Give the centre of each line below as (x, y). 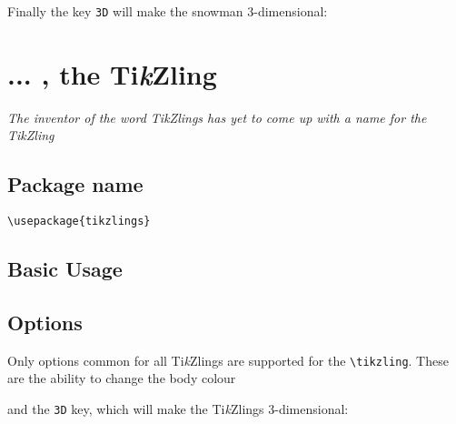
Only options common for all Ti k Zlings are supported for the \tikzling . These (228, 360)
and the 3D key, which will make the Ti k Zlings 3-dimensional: (178, 409)
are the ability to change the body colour (122, 378)
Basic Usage (65, 269)
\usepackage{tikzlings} (79, 222)
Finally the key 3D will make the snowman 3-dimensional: (168, 11)
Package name (75, 184)
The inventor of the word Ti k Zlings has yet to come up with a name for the (217, 117)
